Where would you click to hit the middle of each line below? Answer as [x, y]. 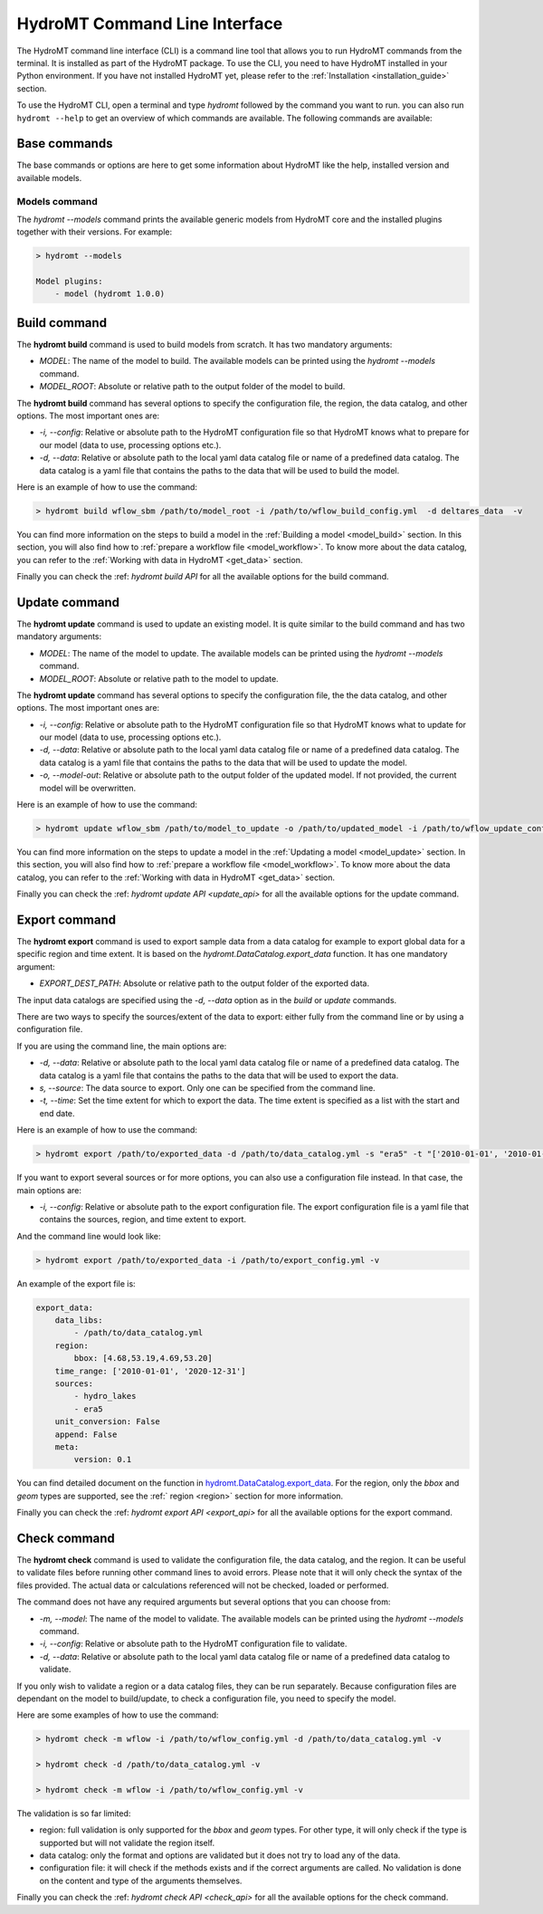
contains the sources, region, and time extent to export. [143, 1220]
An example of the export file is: [76, 1283]
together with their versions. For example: [94, 232]
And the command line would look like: [89, 1236]
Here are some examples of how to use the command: [118, 1715]
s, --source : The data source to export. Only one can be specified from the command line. [207, 1087]
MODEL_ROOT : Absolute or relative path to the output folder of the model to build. [192, 387]
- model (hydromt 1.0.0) [110, 294]
